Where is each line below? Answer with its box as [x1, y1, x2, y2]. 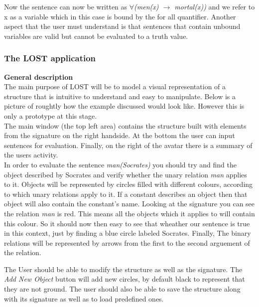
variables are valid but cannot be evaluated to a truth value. [4, 30, 188, 41]
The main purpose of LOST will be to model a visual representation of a [4, 81, 226, 92]
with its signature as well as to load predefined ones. [4, 293, 164, 304]
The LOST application [4, 52, 96, 64]
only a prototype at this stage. [4, 110, 97, 121]
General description [4, 71, 73, 82]
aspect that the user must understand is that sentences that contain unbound [4, 21, 241, 31]
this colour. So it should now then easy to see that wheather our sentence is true [4, 218, 250, 228]
